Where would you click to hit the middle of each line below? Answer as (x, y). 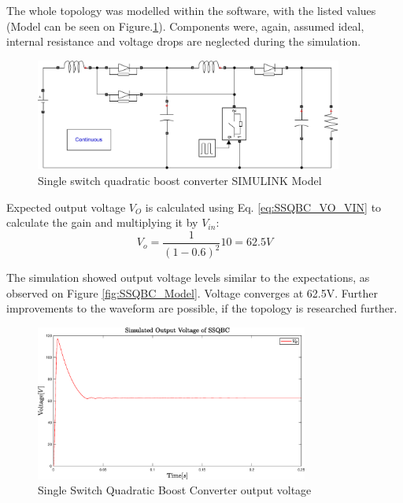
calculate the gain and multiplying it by (102, 222)
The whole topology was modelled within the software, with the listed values (191, 10)
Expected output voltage (66, 207)
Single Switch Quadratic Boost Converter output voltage (175, 490)
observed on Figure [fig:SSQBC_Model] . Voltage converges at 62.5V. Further (192, 292)
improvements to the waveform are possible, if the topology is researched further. (202, 308)
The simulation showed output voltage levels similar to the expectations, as (188, 277)
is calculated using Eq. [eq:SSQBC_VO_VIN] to (263, 207)
